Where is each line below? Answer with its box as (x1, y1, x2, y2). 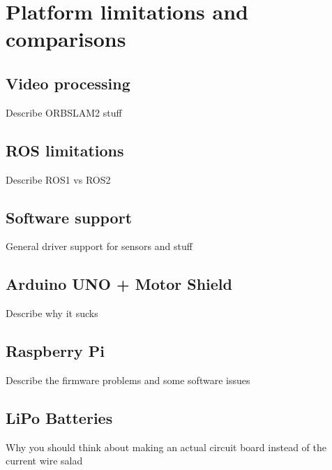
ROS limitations (6, 139, 124, 161)
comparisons (6, 24, 126, 53)
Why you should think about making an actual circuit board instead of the (6, 439, 326, 454)
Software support (6, 206, 133, 228)
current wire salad (6, 453, 83, 468)
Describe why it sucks (6, 306, 98, 321)
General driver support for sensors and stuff (6, 239, 193, 254)
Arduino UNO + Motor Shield (6, 273, 232, 295)
